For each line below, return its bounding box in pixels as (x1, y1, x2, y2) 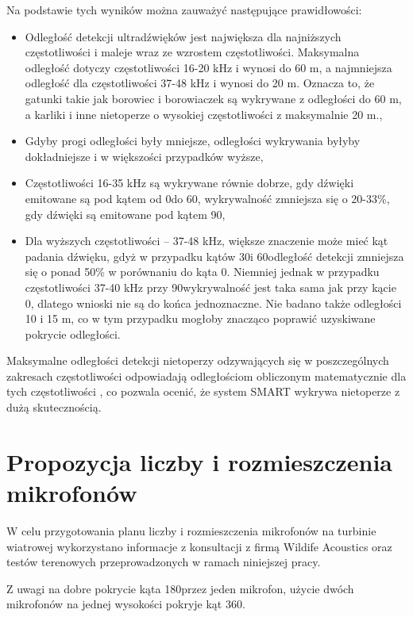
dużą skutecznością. (6, 399, 102, 416)
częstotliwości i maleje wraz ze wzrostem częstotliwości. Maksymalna (25, 44, 360, 60)
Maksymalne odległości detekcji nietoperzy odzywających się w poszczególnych (6, 352, 389, 369)
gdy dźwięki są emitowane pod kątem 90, (25, 205, 226, 222)
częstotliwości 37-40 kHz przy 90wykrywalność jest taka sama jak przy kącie (25, 278, 396, 295)
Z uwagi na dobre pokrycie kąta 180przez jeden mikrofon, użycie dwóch (6, 580, 354, 596)
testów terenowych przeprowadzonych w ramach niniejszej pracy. (6, 554, 321, 570)
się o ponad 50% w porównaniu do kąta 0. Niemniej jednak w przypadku (25, 263, 380, 280)
